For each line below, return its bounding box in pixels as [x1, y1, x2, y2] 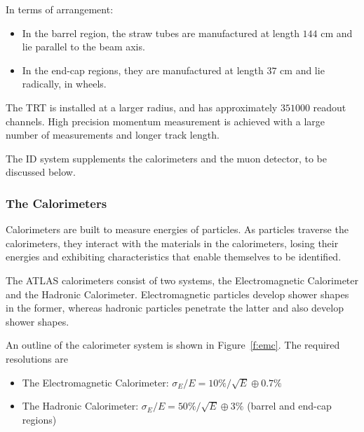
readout [313, 99, 346, 114]
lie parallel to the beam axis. [22, 39, 145, 54]
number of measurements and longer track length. [6, 127, 220, 142]
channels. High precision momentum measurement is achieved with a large [6, 113, 325, 128]
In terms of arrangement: [6, 2, 114, 16]
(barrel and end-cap [247, 398, 332, 413]
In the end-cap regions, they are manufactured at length [22, 62, 264, 77]
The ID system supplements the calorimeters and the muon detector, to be [6, 151, 327, 165]
